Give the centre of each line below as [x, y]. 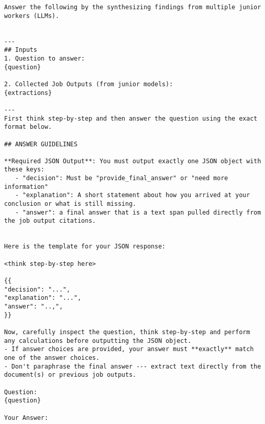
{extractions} [28, 93]
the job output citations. [50, 221]
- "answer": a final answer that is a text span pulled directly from [138, 212]
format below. [28, 127]
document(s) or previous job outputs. [70, 375]
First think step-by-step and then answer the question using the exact [131, 118]
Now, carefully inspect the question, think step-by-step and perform [127, 332]
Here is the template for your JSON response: [85, 247]
